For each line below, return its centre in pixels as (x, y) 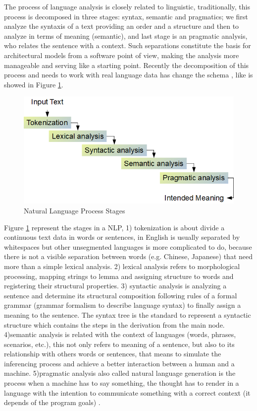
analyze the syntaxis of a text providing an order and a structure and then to (122, 26)
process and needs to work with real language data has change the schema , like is (128, 75)
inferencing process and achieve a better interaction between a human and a (119, 363)
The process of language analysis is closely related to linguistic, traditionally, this (127, 6)
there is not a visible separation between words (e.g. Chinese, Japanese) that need (128, 256)
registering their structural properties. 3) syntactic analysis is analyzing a (115, 286)
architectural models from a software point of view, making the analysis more (122, 55)
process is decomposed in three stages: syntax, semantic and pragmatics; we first (126, 16)
